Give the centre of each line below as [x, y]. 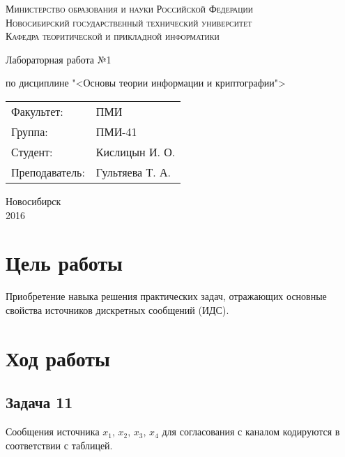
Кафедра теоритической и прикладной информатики [113, 36]
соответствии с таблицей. [59, 445]
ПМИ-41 [116, 131]
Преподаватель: [48, 172]
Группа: [30, 131]
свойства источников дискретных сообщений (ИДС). [117, 309]
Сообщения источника [53, 432]
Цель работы [64, 263]
